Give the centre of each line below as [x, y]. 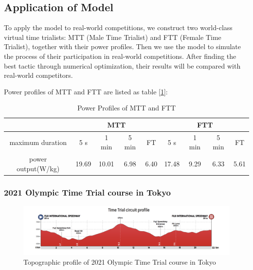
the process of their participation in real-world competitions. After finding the [120, 56]
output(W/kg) [38, 168]
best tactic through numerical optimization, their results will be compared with [122, 65]
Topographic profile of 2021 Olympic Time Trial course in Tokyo [120, 261]
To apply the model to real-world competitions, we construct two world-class [118, 27]
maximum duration [38, 142]
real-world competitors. [38, 75]
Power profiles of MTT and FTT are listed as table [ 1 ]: [86, 91]
